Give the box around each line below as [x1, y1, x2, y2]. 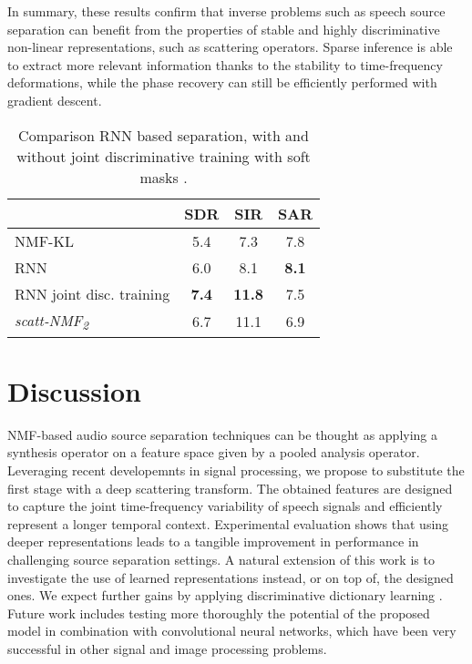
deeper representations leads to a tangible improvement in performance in [7, 532, 419, 551]
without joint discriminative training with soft [16, 145, 311, 167]
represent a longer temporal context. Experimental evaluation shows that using [7, 514, 449, 533]
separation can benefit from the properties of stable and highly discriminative [7, 19, 440, 38]
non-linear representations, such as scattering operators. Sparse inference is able [7, 37, 453, 56]
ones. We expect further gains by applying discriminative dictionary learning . [7, 586, 443, 605]
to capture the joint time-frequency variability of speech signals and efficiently [7, 496, 443, 516]
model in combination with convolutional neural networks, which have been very [7, 621, 457, 640]
